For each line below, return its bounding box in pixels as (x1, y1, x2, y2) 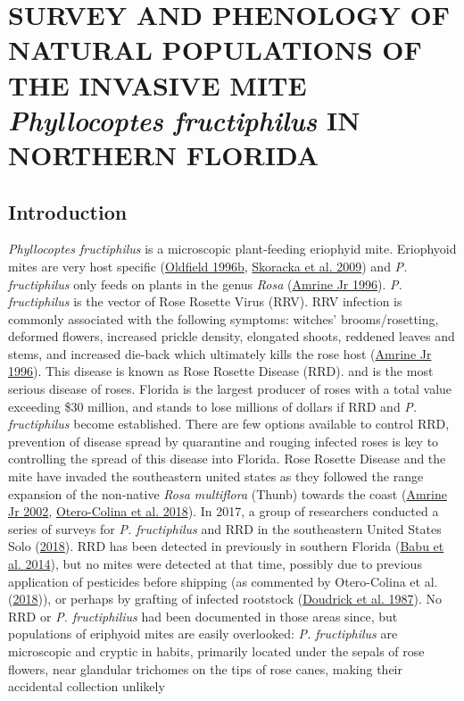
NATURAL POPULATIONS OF (8, 31, 422, 68)
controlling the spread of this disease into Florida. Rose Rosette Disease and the (8, 449, 446, 468)
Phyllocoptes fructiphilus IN (8, 101, 360, 138)
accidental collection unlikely (8, 677, 165, 696)
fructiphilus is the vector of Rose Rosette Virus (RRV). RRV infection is (8, 292, 402, 311)
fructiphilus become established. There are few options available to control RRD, (8, 414, 450, 433)
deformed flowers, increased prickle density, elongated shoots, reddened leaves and (8, 327, 455, 346)
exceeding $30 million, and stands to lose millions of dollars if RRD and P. (8, 396, 418, 415)
